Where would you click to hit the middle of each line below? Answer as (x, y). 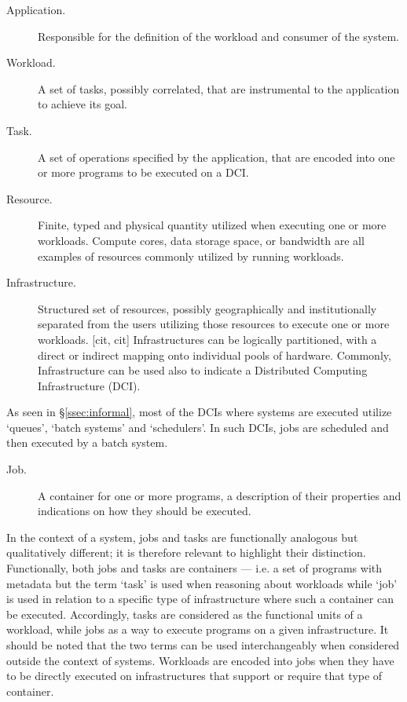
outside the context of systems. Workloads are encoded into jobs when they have (200, 660)
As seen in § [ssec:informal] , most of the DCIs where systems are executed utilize (199, 412)
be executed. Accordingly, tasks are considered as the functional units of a (185, 614)
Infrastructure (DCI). (89, 385)
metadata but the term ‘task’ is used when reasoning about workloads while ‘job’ (202, 583)
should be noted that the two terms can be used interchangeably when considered (203, 645)
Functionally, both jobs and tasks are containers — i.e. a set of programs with (194, 568)
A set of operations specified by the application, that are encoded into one (216, 157)
